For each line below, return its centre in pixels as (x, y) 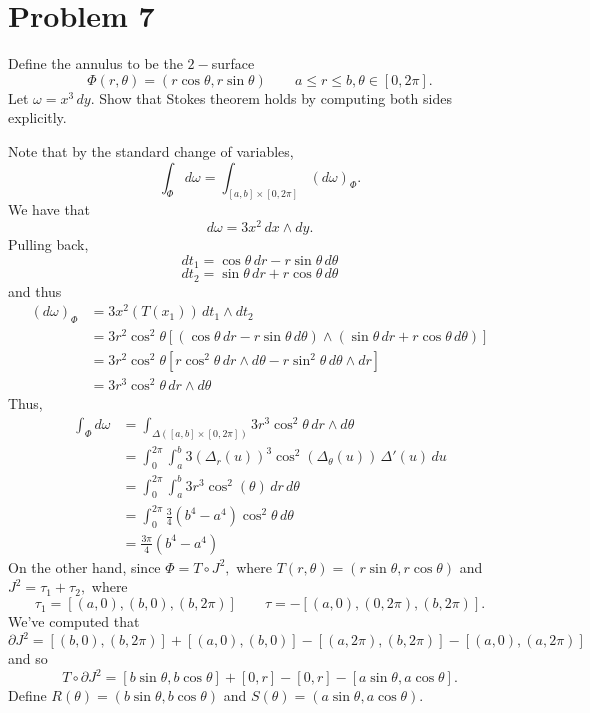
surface (233, 63)
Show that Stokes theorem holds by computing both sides (275, 97)
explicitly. (37, 117)
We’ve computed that (74, 621)
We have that (49, 209)
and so (28, 658)
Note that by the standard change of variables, (151, 150)
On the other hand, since (84, 566)
